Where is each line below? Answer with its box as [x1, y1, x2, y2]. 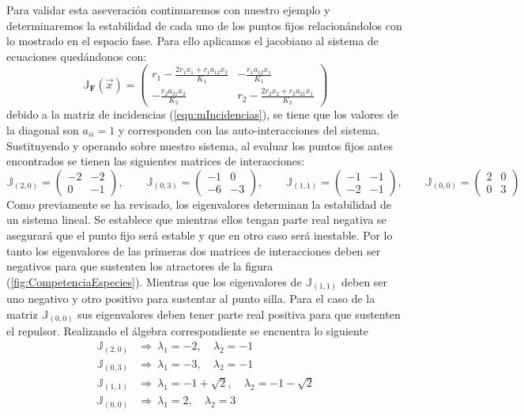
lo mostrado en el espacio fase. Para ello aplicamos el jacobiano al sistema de [6, 32, 379, 49]
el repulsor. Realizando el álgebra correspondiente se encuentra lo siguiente [6, 323, 369, 339]
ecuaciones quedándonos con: [6, 47, 147, 64]
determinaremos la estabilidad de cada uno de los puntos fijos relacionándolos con [6, 17, 402, 33]
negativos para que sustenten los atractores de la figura [6, 258, 273, 274]
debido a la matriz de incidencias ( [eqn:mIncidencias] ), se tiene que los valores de [6, 106, 398, 123]
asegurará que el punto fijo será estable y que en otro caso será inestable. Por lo [6, 226, 393, 243]
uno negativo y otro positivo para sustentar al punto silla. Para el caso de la [6, 290, 375, 307]
